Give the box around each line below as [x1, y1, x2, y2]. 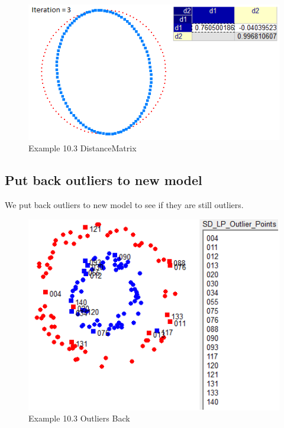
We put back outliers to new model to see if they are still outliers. [5, 198, 244, 210]
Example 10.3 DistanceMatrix [28, 142, 137, 154]
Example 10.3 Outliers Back [28, 412, 130, 424]
